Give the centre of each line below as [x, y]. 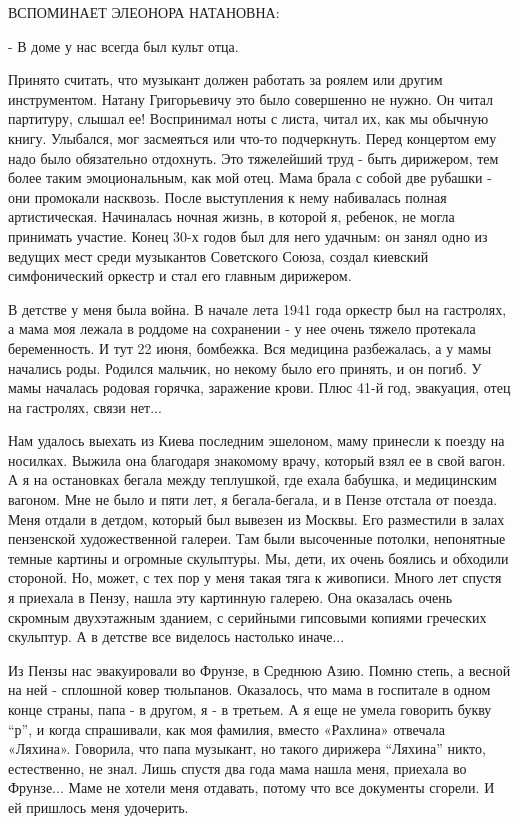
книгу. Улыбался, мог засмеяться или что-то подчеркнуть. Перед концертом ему [252, 137]
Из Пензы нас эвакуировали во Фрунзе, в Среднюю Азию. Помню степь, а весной [259, 669]
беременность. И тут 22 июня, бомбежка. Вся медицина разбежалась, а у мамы [250, 347]
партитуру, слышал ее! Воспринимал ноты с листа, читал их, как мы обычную [248, 118]
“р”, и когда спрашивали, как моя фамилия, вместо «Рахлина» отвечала [227, 728]
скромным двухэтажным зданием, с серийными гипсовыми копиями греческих [247, 616]
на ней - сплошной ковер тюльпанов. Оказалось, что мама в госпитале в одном [249, 689]
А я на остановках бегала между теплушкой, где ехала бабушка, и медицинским [252, 479]
